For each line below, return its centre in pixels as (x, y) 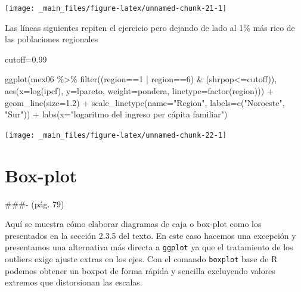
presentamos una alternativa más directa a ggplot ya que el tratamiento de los (149, 247)
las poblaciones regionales (52, 39)
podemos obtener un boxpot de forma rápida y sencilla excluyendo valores (140, 270)
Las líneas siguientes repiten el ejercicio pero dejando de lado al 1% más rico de (150, 27)
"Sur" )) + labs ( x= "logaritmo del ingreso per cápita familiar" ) (116, 114)
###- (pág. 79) (35, 204)
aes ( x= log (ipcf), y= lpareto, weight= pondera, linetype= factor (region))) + (139, 91)
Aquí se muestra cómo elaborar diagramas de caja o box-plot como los (133, 224)
